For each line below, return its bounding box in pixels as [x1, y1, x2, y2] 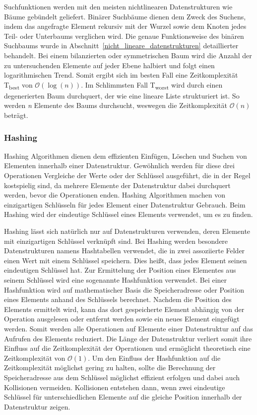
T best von [4, 79, 33, 91]
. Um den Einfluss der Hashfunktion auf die [88, 352, 221, 363]
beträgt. [4, 110, 28, 120]
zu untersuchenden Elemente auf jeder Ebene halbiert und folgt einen [4, 60, 215, 70]
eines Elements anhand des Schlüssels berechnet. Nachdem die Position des [4, 294, 232, 305]
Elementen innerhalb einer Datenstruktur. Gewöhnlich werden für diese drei [4, 160, 235, 171]
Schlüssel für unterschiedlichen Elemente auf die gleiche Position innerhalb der [4, 392, 242, 402]
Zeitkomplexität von [4, 352, 65, 363]
